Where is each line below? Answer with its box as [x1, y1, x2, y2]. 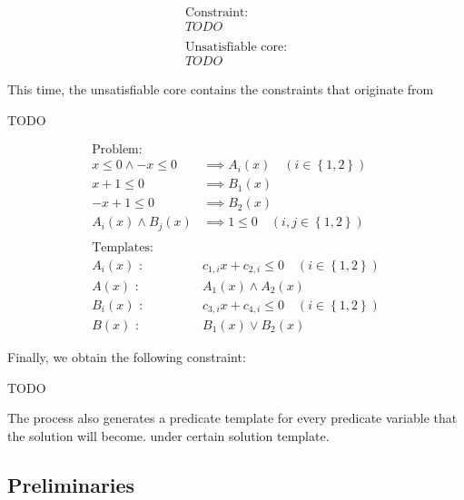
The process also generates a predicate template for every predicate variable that [7, 408, 458, 427]
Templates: [92, 241, 153, 254]
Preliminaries [7, 470, 135, 498]
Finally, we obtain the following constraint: [7, 348, 246, 367]
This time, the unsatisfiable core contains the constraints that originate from [7, 80, 434, 99]
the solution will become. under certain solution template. [7, 426, 330, 445]
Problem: [92, 143, 143, 157]
